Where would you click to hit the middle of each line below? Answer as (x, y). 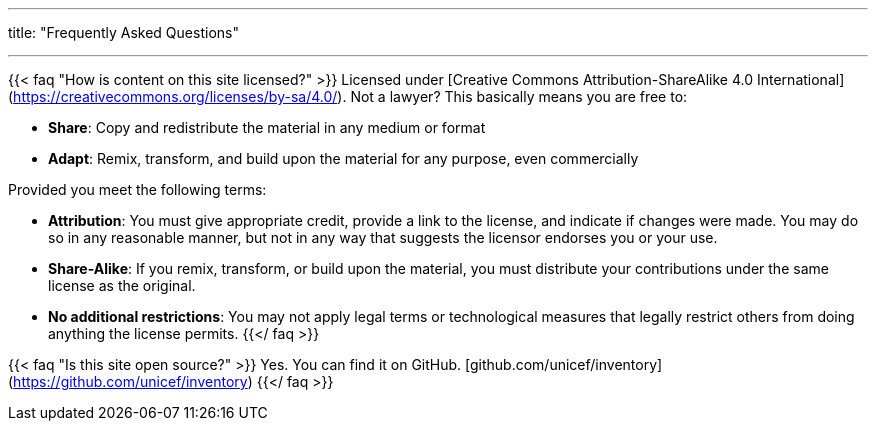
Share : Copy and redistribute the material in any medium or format (267, 127)
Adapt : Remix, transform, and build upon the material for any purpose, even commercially (343, 158)
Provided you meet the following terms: (137, 189)
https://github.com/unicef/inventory (130, 381)
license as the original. (122, 285)
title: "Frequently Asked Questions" (123, 32)
